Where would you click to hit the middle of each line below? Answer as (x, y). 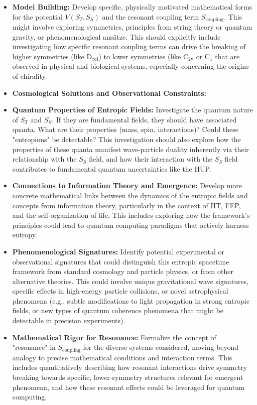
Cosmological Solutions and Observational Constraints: (109, 93)
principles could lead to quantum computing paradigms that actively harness (131, 225)
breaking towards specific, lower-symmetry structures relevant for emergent (128, 377)
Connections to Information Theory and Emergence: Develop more (127, 185)
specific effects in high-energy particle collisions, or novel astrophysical (120, 291)
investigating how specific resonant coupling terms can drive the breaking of (129, 46)
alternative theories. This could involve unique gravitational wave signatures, (131, 281)
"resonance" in (34, 347)
